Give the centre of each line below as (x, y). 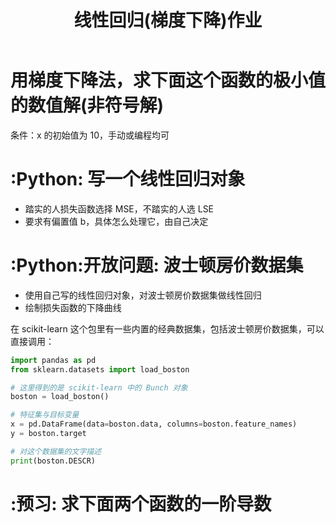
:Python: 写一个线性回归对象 (128, 179)
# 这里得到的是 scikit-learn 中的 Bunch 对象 (99, 387)
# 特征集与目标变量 (45, 415)
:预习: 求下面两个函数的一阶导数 (141, 503)
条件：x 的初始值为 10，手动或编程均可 (90, 135)
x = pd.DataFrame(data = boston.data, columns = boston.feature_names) (154, 424)
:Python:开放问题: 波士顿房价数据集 (157, 265)
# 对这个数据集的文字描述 (56, 451)
